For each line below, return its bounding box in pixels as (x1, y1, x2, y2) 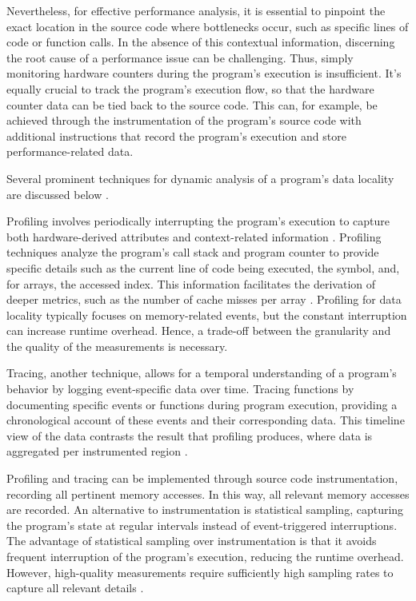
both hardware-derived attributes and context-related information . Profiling (6, 228, 382, 245)
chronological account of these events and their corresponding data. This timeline (6, 412, 405, 428)
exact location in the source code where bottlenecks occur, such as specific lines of (6, 18, 409, 34)
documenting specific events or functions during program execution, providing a (6, 396, 398, 412)
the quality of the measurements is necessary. (6, 337, 228, 354)
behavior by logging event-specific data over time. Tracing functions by (6, 380, 354, 397)
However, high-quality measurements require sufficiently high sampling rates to (6, 563, 394, 580)
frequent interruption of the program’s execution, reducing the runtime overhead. (6, 548, 404, 564)
